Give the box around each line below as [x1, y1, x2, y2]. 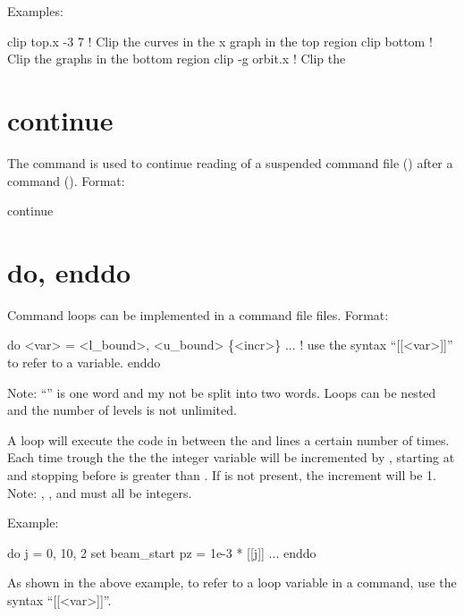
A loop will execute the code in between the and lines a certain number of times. [7, 430, 450, 449]
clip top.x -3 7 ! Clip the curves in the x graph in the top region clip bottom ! [7, 31, 433, 50]
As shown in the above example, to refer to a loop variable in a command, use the [7, 573, 457, 592]
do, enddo [7, 253, 131, 290]
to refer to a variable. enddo [7, 353, 161, 371]
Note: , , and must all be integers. [7, 483, 192, 502]
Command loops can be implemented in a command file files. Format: [7, 305, 389, 324]
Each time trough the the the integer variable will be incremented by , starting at [7, 448, 455, 467]
